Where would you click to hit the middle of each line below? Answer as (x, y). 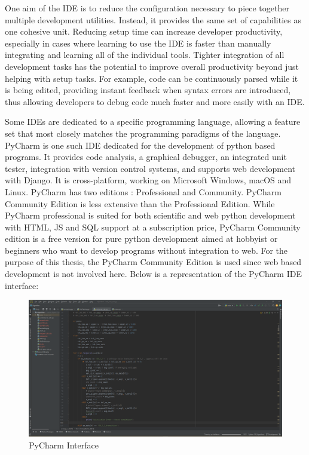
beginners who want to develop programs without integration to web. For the (146, 250)
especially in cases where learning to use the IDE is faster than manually (138, 43)
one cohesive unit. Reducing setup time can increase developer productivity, (144, 31)
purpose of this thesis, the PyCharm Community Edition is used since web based (153, 262)
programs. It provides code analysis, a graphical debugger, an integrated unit (146, 157)
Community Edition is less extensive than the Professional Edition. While (140, 203)
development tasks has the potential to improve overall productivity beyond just (152, 66)
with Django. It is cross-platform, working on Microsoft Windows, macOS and (148, 180)
